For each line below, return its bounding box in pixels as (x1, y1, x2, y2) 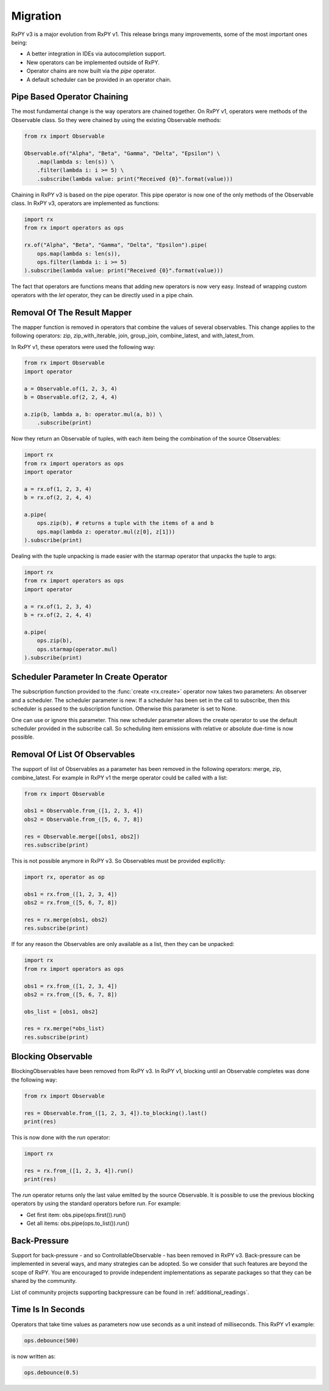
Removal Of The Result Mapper (11, 307, 132, 317)
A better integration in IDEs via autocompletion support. (26, 50, 166, 57)
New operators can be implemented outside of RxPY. (26, 59, 160, 66)
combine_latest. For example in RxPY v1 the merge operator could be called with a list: (11, 774, 228, 781)
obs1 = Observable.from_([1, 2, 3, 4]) (24, 808, 143, 814)
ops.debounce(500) (24, 1337, 79, 1344)
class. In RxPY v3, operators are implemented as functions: (11, 200, 160, 207)
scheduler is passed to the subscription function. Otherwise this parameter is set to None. (11, 705, 237, 712)
